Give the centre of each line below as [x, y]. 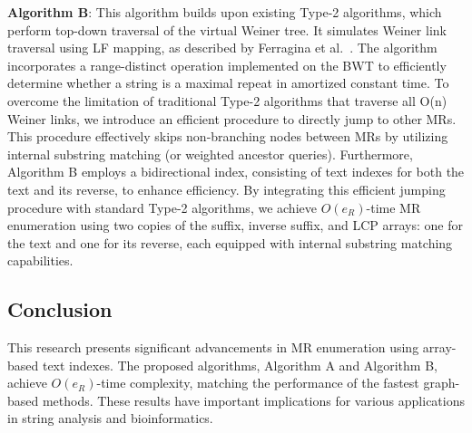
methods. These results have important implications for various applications [253, 400]
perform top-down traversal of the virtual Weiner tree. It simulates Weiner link [227, 29]
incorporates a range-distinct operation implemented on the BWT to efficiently [227, 65]
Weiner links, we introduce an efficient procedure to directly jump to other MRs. [232, 118]
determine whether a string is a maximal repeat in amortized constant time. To [228, 83]
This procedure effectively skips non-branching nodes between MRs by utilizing [228, 136]
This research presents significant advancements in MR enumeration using [213, 347]
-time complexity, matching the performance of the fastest [258, 383]
